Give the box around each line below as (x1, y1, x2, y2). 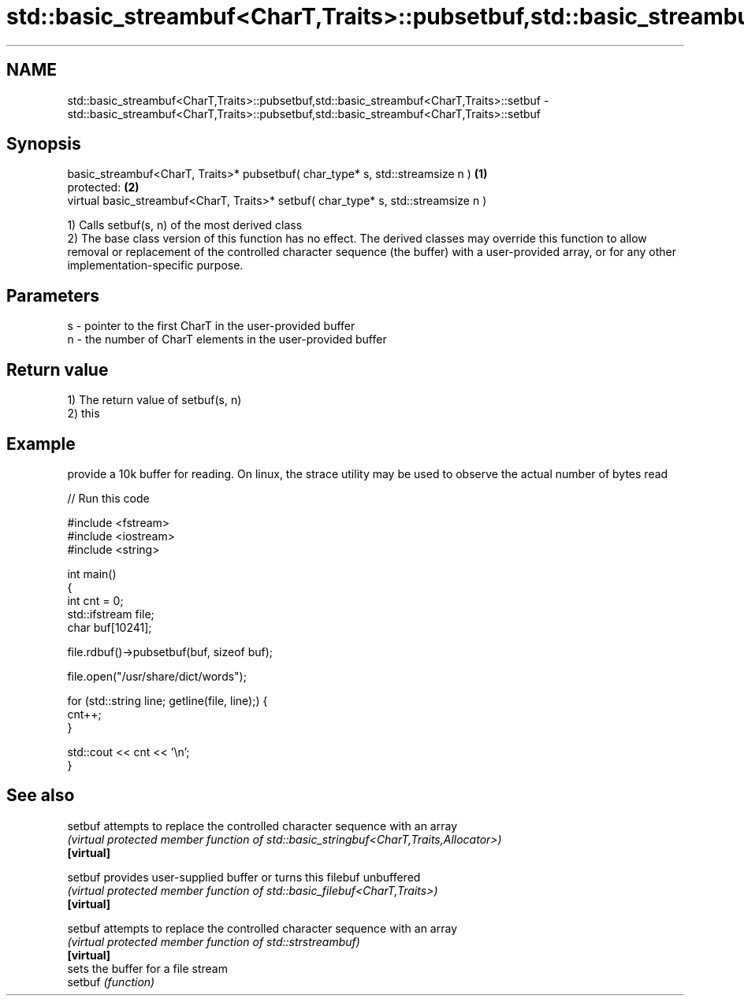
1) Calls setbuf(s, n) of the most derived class (67, 218, 303, 232)
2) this (67, 406, 100, 421)
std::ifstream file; (67, 607, 154, 621)
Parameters (6, 285, 99, 306)
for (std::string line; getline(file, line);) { (67, 693, 268, 707)
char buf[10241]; (67, 620, 152, 634)
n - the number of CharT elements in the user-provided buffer (67, 332, 387, 347)
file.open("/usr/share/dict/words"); (67, 669, 247, 683)
